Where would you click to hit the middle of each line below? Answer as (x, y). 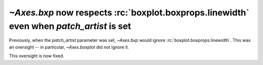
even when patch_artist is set (70, 26)
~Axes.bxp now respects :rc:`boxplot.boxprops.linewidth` (129, 13)
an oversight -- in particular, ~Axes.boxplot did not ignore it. (69, 47)
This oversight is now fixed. (37, 56)
